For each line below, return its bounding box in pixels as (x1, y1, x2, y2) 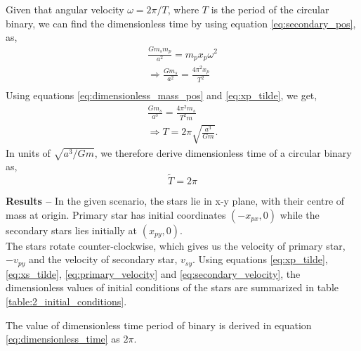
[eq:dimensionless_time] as (6, 331, 120, 346)
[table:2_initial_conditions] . (6, 293, 127, 308)
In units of (6, 145, 51, 160)
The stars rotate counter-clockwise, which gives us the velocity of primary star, (6, 238, 346, 253)
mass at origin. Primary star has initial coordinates (6, 207, 226, 222)
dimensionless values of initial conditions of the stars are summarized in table (6, 280, 339, 295)
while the (280, 207, 320, 222)
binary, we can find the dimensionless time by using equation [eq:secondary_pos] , (6, 15, 356, 30)
